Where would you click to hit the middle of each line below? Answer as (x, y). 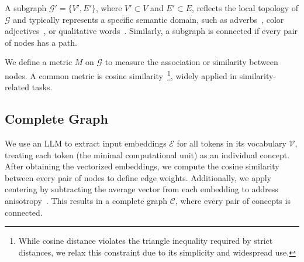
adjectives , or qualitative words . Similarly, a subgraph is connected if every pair (151, 31)
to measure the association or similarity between (191, 62)
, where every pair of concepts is (233, 200)
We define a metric (39, 62)
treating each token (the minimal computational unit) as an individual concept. (147, 154)
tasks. (42, 87)
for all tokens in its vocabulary (232, 143)
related (17, 87)
